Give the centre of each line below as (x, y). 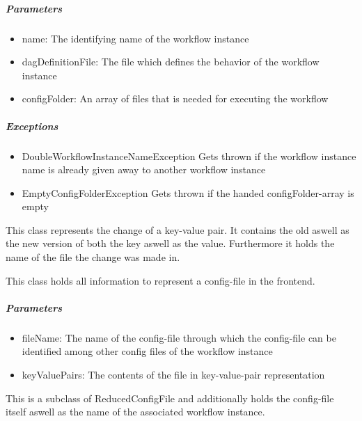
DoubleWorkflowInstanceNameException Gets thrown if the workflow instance (189, 156)
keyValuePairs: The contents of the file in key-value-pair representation (173, 374)
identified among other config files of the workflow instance (147, 351)
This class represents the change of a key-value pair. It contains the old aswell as (178, 229)
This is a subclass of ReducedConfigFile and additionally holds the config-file (170, 398)
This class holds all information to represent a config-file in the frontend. (160, 280)
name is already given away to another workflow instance (144, 169)
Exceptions (32, 126)
